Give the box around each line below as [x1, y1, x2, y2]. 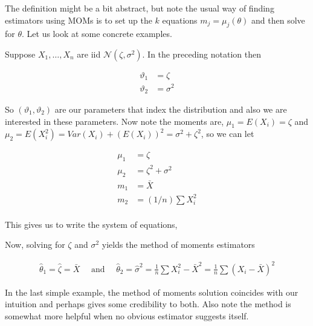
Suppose [5, 47, 36, 60]
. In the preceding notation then [142, 47, 262, 60]
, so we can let [201, 127, 254, 140]
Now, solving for [5, 238, 65, 251]
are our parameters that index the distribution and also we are [54, 103, 287, 116]
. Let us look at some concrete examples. [22, 27, 172, 40]
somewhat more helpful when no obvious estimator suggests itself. [5, 309, 249, 322]
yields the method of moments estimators [102, 238, 255, 251]
